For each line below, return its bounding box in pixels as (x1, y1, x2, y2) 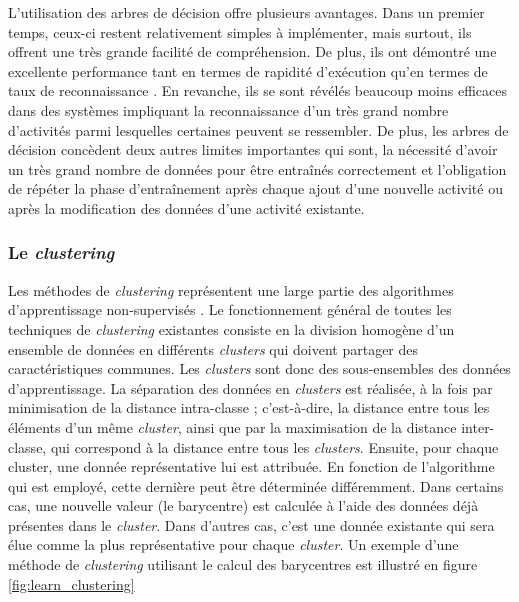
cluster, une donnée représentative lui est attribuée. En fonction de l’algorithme (8, 456, 495, 477)
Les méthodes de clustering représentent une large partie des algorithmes (8, 279, 454, 300)
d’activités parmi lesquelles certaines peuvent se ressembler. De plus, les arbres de (8, 119, 509, 140)
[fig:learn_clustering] (8, 573, 135, 594)
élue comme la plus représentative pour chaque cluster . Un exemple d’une (8, 534, 459, 555)
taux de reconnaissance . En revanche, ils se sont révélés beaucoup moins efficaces (8, 80, 508, 101)
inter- (461, 416, 495, 437)
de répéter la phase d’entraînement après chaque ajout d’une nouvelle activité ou (8, 178, 503, 199)
